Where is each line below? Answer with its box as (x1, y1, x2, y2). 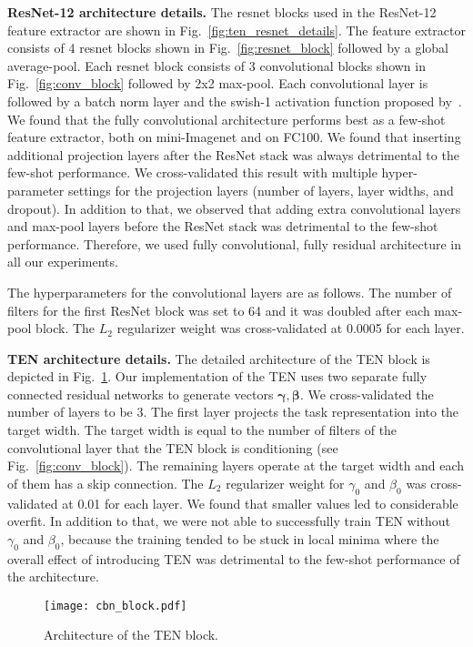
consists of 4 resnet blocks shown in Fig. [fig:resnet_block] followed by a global (7, 38, 448, 57)
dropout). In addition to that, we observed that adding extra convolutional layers (7, 198, 461, 217)
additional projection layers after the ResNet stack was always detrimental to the (7, 145, 459, 164)
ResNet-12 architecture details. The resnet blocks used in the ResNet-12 (7, 3, 437, 21)
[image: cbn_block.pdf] (44, 599, 187, 612)
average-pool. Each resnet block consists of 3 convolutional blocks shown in (7, 56, 426, 75)
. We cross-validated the (299, 384, 434, 403)
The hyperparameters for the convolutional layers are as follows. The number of (7, 282, 452, 301)
